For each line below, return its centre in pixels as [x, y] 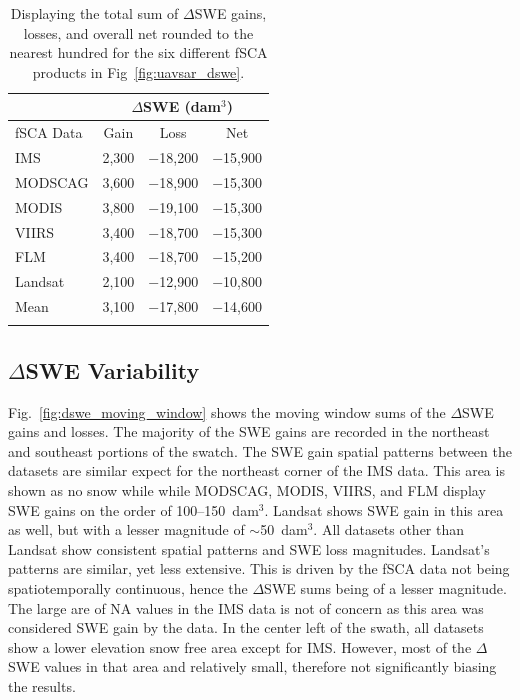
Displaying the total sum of [94, 13]
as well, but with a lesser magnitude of [126, 529]
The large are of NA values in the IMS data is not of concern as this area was [246, 607]
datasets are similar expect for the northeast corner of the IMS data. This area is [256, 470]
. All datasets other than [389, 529]
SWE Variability [112, 369]
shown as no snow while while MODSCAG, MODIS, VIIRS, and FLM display [247, 490]
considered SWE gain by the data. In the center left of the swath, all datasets [246, 627]
